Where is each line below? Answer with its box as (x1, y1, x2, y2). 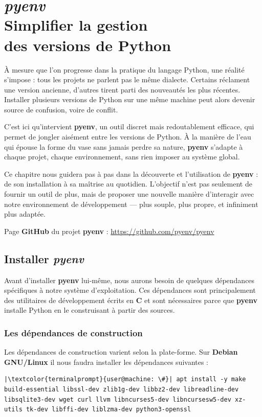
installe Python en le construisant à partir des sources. (4, 305, 175, 315)
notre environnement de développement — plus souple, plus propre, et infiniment (4, 198, 258, 209)
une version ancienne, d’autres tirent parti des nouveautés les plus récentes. (4, 84, 241, 95)
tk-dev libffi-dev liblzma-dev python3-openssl (26, 406, 191, 413)
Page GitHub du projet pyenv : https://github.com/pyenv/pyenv (4, 225, 214, 236)
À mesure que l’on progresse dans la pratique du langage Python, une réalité (4, 64, 245, 75)
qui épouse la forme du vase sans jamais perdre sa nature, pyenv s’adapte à (4, 141, 243, 152)
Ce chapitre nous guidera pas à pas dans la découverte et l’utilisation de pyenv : (4, 168, 258, 179)
